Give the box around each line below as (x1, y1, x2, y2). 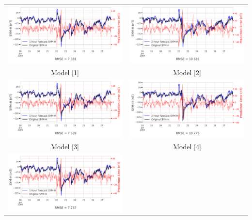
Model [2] (173, 67, 201, 77)
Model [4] (173, 141, 201, 152)
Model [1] (51, 67, 79, 77)
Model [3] (51, 141, 79, 152)
